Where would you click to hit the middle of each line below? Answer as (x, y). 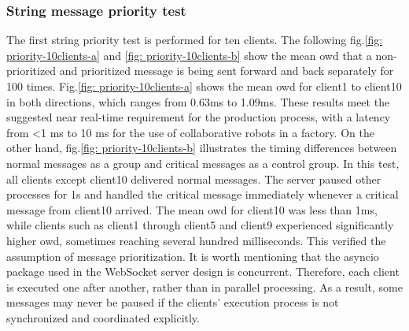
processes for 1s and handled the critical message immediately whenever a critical (203, 194)
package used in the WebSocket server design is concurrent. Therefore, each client (203, 271)
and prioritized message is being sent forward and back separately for (227, 71)
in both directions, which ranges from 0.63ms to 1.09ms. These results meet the (198, 101)
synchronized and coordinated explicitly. (103, 317)
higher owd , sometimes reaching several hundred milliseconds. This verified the (196, 240)
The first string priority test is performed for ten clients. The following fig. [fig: (195, 40)
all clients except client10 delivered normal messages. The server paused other (194, 179)
